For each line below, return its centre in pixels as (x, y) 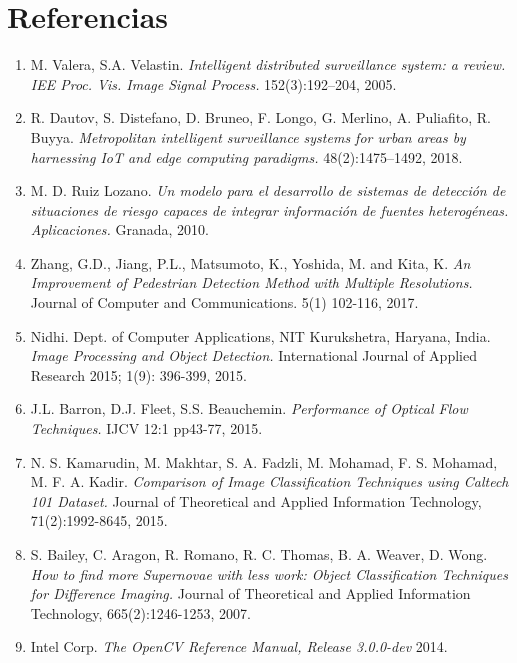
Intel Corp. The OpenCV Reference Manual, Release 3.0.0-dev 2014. (239, 646)
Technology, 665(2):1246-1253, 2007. (140, 612)
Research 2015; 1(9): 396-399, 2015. (138, 374)
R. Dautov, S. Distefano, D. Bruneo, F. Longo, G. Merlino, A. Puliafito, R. (260, 117)
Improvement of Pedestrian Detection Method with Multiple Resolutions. (251, 282)
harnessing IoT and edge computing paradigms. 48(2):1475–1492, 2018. (246, 156)
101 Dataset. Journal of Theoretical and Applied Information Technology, (256, 500)
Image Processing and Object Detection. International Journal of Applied (253, 355)
